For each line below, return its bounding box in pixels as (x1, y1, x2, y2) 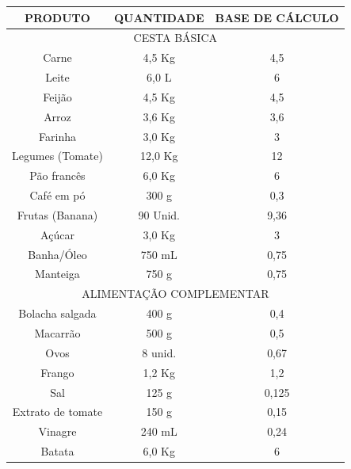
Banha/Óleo (28, 246, 87, 262)
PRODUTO (25, 9, 90, 25)
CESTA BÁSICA (133, 29, 218, 46)
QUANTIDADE (113, 9, 204, 25)
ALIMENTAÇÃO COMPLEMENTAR (82, 285, 269, 302)
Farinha (39, 128, 76, 144)
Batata (40, 443, 74, 459)
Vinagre (38, 423, 77, 440)
